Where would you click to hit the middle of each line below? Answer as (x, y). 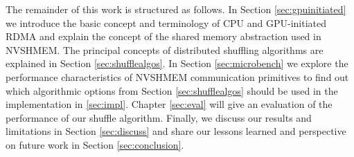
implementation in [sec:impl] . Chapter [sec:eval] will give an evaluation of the (169, 104)
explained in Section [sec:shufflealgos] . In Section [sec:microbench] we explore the (177, 63)
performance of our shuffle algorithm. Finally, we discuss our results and (159, 117)
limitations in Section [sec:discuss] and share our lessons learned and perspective (176, 131)
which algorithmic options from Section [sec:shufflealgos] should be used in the (172, 90)
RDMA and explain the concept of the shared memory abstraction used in (163, 36)
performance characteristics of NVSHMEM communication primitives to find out (177, 76)
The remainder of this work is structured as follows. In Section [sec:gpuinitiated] (176, 9)
